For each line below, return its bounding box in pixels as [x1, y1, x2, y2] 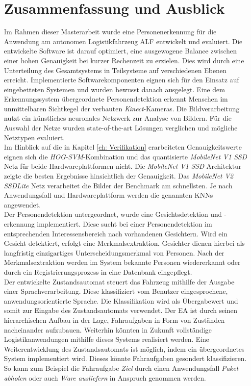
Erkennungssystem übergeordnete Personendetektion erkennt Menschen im [4, 94, 228, 104]
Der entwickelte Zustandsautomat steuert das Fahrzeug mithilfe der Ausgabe [4, 276, 234, 286]
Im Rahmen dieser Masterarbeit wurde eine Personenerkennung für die [4, 26, 217, 37]
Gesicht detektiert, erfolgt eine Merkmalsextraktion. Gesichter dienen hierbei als [4, 238, 245, 248]
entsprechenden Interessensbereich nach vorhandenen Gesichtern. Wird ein [4, 228, 227, 238]
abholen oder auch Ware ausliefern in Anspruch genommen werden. [4, 372, 206, 383]
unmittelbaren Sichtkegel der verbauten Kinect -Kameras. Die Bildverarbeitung [4, 103, 240, 113]
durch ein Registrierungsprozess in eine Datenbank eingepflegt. [4, 266, 192, 277]
